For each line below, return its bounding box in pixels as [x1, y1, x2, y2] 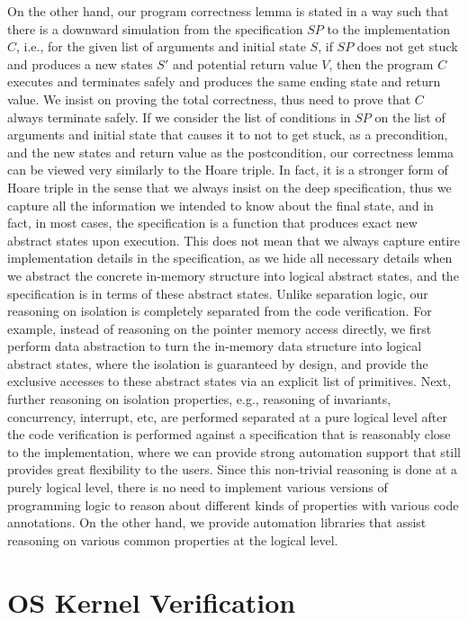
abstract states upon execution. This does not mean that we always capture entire [7, 230, 460, 249]
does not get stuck [356, 37, 458, 56]
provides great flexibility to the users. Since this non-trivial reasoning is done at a [7, 460, 458, 479]
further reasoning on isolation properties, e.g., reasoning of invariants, [7, 390, 391, 409]
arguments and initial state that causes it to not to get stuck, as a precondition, [7, 125, 448, 144]
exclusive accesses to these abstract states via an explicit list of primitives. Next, [7, 372, 452, 391]
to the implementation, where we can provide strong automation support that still [7, 442, 462, 461]
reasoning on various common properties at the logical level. [7, 530, 338, 549]
